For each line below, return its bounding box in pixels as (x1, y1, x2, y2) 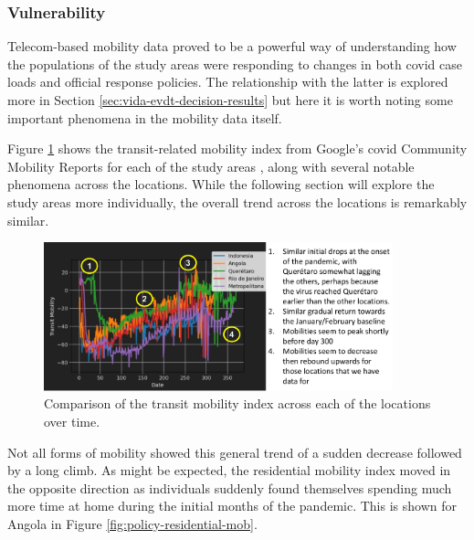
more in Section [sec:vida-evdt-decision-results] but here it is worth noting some (7, 90, 453, 109)
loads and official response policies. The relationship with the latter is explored (7, 72, 448, 91)
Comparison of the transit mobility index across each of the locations (44, 394, 431, 413)
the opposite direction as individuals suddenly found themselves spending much (7, 478, 452, 497)
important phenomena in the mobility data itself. (7, 108, 282, 127)
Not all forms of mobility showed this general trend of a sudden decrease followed (7, 442, 462, 461)
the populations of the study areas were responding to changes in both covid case (7, 54, 462, 73)
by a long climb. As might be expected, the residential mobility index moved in (7, 461, 451, 480)
